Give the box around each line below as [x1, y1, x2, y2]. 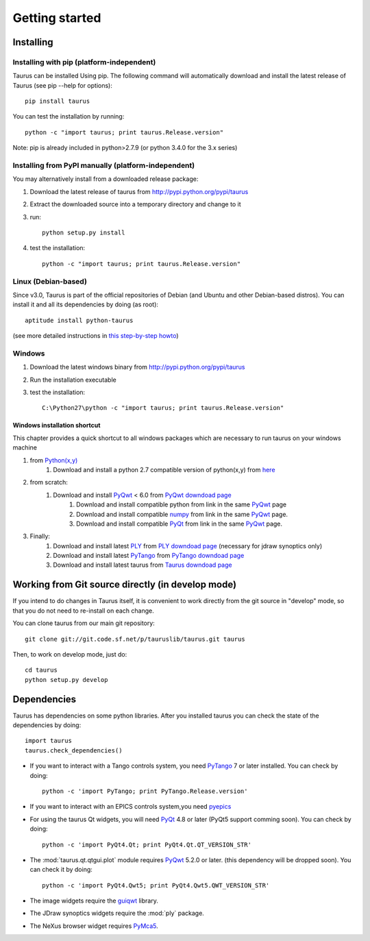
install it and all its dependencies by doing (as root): [12, 300, 159, 308]
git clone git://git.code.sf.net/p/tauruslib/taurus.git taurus [25, 635, 246, 643]
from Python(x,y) [29, 456, 78, 464]
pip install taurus [25, 97, 90, 106]
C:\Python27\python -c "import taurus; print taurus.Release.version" [42, 404, 284, 412]
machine [12, 443, 38, 452]
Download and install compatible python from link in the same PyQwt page [76, 500, 287, 509]
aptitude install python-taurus [25, 316, 134, 324]
